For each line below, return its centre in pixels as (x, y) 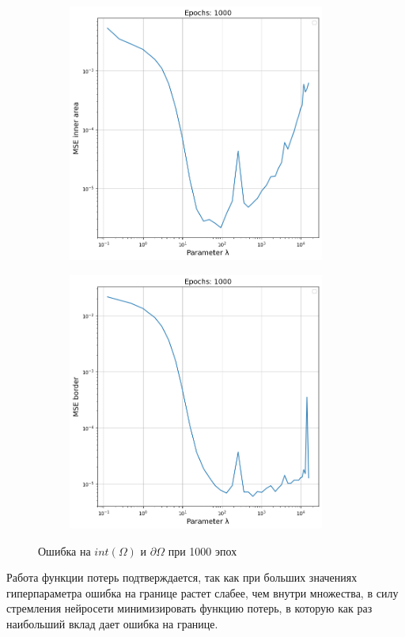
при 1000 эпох (202, 550)
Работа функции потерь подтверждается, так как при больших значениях (182, 577)
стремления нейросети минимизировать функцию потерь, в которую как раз (189, 608)
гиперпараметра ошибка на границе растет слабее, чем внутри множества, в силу (202, 592)
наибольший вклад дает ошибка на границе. (112, 624)
